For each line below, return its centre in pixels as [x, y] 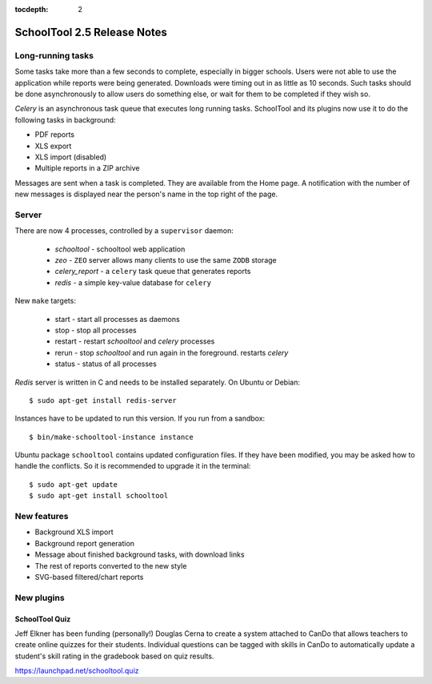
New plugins [40, 597]
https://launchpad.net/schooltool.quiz [77, 671]
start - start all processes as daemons [117, 319]
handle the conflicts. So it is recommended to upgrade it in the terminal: [133, 466]
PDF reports [55, 135]
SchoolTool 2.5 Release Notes [91, 32]
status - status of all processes [106, 364]
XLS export [53, 146]
